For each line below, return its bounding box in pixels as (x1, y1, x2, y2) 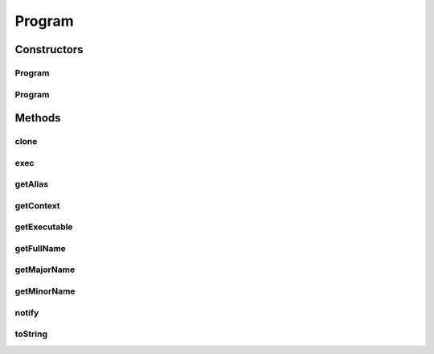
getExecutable (14, 221, 73, 233)
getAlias (14, 179, 48, 190)
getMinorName (14, 286, 76, 297)
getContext (14, 200, 60, 211)
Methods (14, 111, 61, 125)
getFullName (14, 242, 66, 253)
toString (14, 328, 48, 340)
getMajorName (14, 264, 76, 275)
